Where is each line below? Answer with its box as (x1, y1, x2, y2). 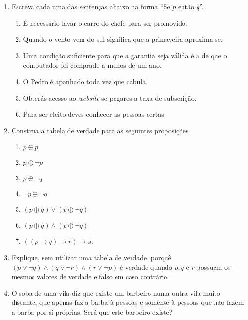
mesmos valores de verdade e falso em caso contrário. (11, 271, 169, 282)
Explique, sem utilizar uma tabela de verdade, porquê (11, 252, 171, 262)
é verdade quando (119, 262, 172, 272)
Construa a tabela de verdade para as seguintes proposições (11, 125, 189, 135)
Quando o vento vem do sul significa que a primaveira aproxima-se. (23, 34, 223, 44)
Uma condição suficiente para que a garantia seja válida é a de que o (23, 50, 227, 60)
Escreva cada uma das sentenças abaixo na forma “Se (11, 1, 170, 11)
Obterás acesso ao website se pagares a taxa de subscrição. (23, 92, 197, 103)
